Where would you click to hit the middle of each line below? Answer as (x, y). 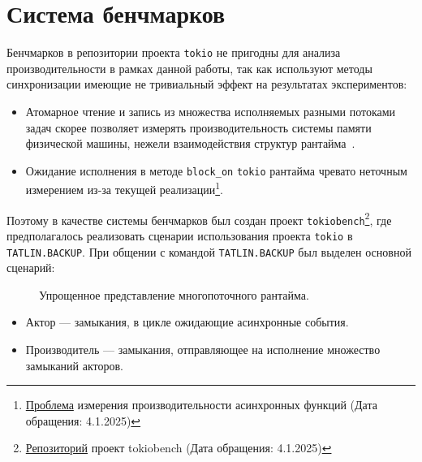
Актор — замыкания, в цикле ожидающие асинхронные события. (187, 322)
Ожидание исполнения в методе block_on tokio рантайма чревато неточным (216, 170)
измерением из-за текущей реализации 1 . (124, 188)
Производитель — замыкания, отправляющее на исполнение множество (203, 350)
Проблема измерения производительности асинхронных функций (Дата (201, 405)
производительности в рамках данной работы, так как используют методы (189, 68)
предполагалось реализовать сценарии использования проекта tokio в (180, 235)
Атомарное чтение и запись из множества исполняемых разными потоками (211, 111)
